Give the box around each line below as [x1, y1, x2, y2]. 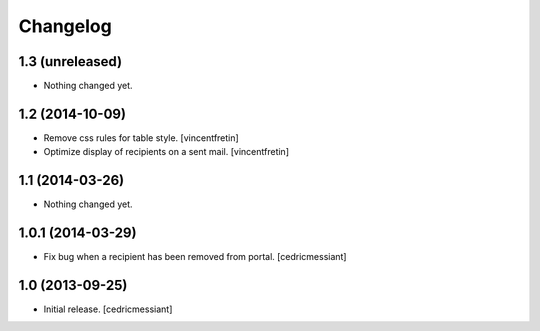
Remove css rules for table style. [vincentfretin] [43, 131, 239, 144]
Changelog [18, 15, 112, 37]
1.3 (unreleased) [18, 53, 123, 70]
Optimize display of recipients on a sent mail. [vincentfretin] [43, 146, 290, 158]
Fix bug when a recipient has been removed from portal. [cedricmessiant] [43, 251, 347, 263]
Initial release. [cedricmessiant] [43, 303, 173, 315]
